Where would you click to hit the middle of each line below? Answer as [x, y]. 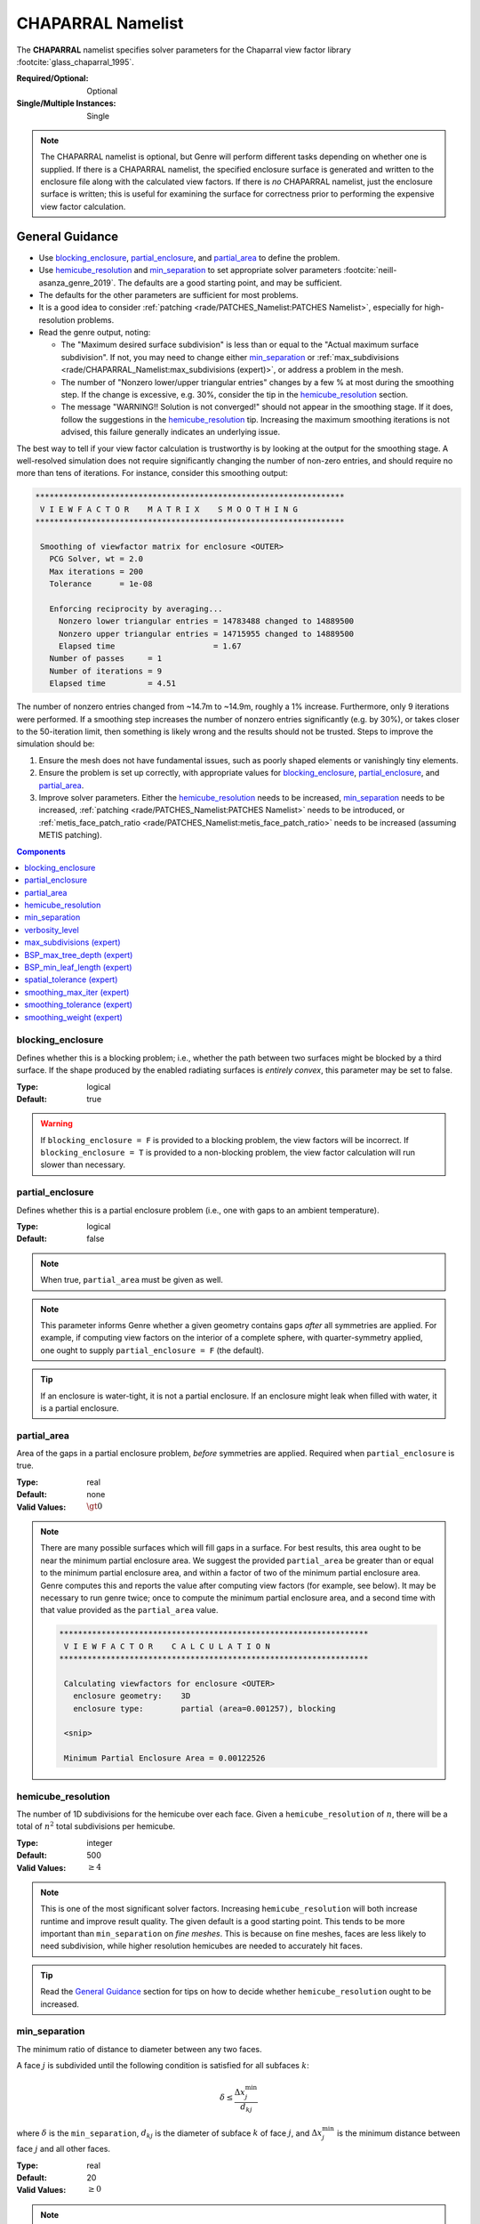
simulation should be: [56, 744]
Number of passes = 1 [106, 659]
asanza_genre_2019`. [77, 282]
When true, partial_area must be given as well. [132, 1280]
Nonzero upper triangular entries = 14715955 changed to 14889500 [206, 633]
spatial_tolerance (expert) [71, 979]
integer [100, 1842]
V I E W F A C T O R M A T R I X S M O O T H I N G [169, 509]
